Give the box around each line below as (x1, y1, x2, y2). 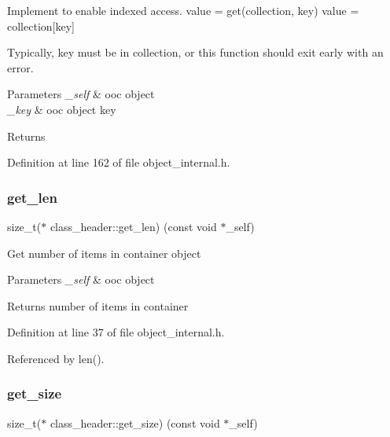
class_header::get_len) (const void (50, 218, 217, 234)
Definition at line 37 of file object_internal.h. (7, 324, 225, 340)
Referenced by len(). (7, 350, 105, 366)
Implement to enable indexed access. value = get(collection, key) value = (7, 2, 359, 18)
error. (7, 59, 34, 75)
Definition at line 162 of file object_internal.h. (7, 154, 230, 171)
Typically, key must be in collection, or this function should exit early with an (7, 44, 384, 61)
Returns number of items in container (7, 297, 189, 314)
